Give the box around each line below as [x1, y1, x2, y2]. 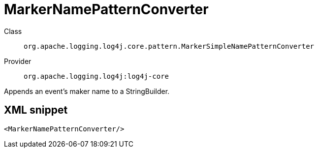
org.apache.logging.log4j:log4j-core [24, 72, 169, 80]
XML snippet [4, 104, 68, 117]
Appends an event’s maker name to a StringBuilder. [4, 87, 170, 95]
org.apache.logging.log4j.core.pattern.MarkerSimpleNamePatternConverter [24, 42, 315, 50]
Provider [4, 57, 32, 65]
